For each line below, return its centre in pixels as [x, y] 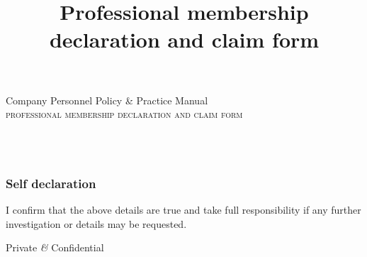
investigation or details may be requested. [96, 223]
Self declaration [51, 183]
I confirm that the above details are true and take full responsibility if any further [183, 210]
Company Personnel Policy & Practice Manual [107, 100]
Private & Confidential [55, 247]
